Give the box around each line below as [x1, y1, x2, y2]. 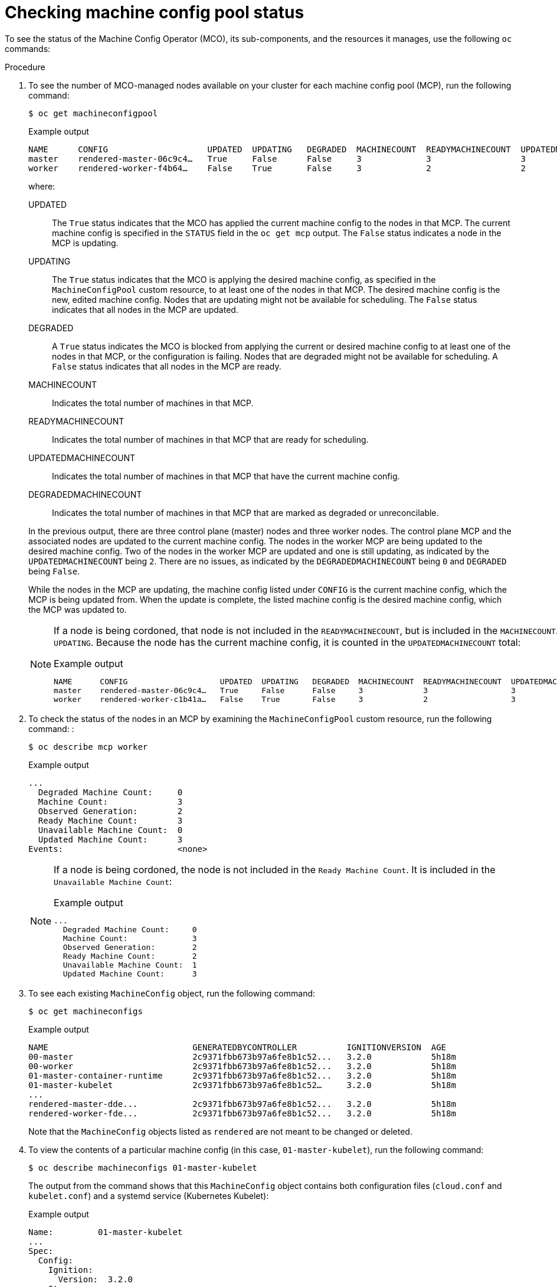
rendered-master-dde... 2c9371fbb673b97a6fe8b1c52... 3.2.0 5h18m [28, 1099, 456, 1109]
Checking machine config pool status [5, 2, 304, 22]
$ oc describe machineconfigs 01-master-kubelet [28, 1162, 257, 1172]
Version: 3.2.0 [58, 1274, 133, 1284]
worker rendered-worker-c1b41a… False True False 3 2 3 [54, 694, 516, 704]
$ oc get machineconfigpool [28, 108, 158, 118]
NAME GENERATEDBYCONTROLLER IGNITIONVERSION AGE [28, 1042, 447, 1052]
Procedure [5, 61, 45, 72]
